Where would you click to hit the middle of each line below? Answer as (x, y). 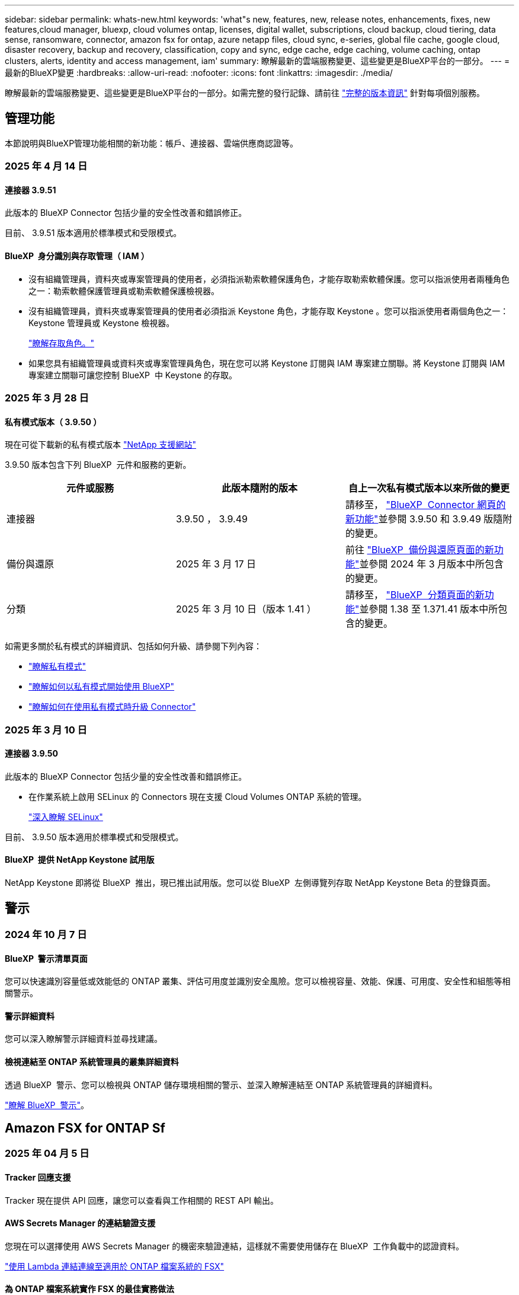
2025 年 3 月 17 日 (216, 564)
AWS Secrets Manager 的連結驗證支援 (80, 1223)
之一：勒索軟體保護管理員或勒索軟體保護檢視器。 (124, 291)
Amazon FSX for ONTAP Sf (85, 1128)
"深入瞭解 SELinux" (66, 816)
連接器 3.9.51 (31, 190)
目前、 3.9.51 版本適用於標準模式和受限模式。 (93, 233)
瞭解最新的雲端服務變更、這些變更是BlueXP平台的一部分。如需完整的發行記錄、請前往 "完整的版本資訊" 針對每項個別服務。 (245, 93)
